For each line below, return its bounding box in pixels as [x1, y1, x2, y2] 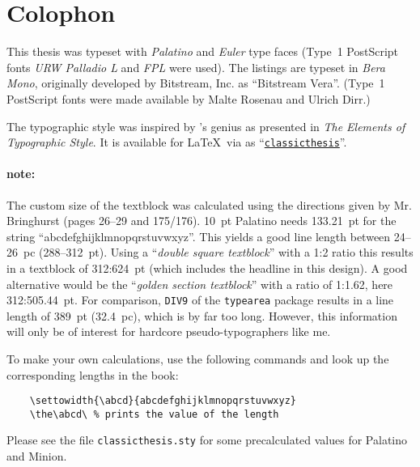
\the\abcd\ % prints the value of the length [29, 408, 279, 420]
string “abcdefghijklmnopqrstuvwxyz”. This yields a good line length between [6, 227, 391, 244]
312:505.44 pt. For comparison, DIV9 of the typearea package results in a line [6, 291, 394, 308]
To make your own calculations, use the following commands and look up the [6, 350, 389, 367]
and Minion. [6, 448, 67, 465]
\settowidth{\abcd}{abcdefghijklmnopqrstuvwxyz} [29, 395, 296, 407]
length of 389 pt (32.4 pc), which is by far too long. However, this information [6, 307, 397, 324]
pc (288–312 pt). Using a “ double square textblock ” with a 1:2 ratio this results [23, 244, 414, 261]
